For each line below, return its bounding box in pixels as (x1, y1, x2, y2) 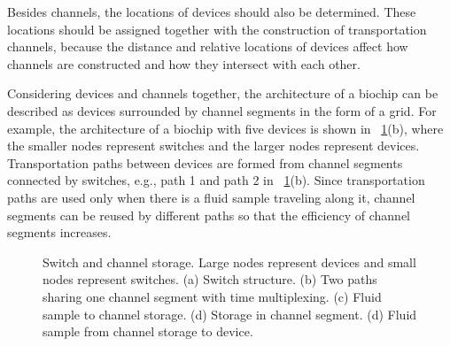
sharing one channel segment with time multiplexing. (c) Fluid (43, 287, 382, 305)
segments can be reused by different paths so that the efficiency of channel (7, 205, 411, 224)
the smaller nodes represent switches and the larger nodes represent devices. (7, 136, 420, 155)
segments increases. (7, 223, 112, 242)
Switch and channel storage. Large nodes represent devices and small (43, 252, 416, 271)
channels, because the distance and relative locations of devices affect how (7, 37, 408, 56)
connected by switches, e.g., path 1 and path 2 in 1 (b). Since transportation (7, 171, 425, 189)
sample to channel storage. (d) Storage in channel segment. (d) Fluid (43, 304, 417, 323)
